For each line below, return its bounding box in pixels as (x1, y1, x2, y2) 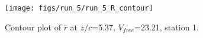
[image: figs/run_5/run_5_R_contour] (5, 4, 153, 12)
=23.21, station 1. (134, 20, 199, 33)
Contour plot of (5, 20, 61, 33)
